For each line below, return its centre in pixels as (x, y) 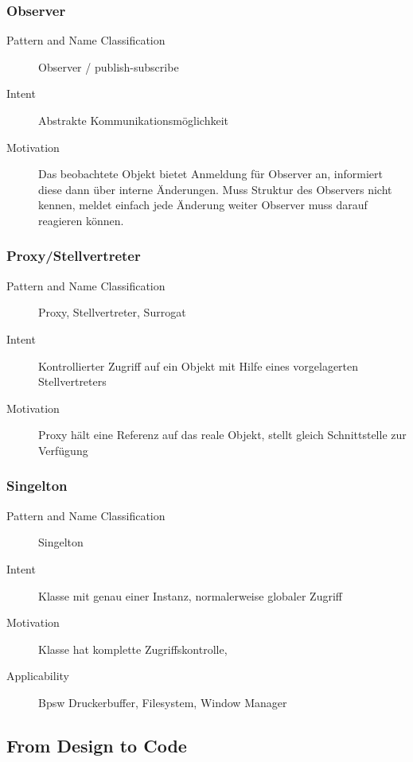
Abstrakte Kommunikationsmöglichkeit (133, 120)
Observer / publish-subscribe (109, 66)
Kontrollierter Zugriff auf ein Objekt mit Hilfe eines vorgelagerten (199, 365)
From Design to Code (97, 745)
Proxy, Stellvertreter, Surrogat (112, 312)
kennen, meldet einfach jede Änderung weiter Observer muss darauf (203, 205)
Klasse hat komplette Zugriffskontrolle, (133, 649)
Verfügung (63, 450)
